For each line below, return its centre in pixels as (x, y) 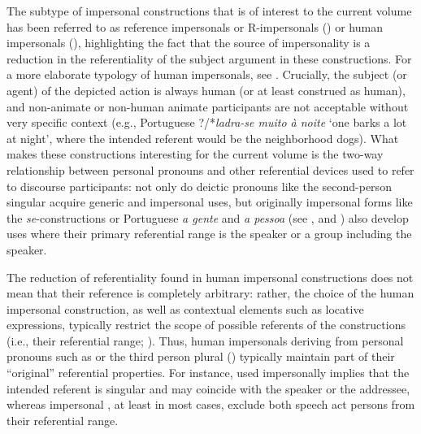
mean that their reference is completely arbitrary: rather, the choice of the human (210, 293)
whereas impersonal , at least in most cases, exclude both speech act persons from (211, 404)
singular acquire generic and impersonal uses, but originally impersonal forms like (210, 202)
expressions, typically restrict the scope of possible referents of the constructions (206, 325)
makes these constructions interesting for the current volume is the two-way (195, 154)
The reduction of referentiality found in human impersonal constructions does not (210, 277)
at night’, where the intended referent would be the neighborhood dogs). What (203, 138)
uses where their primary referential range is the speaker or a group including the (209, 234)
